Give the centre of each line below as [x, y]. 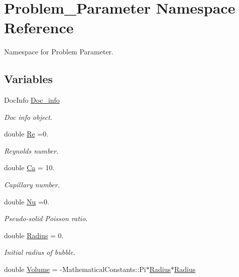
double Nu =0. [27, 201]
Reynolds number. [31, 150]
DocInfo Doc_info [32, 100]
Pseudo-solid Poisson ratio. [46, 218]
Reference [39, 27]
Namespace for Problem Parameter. [59, 52]
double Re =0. [26, 134]
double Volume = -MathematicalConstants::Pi [75, 269]
